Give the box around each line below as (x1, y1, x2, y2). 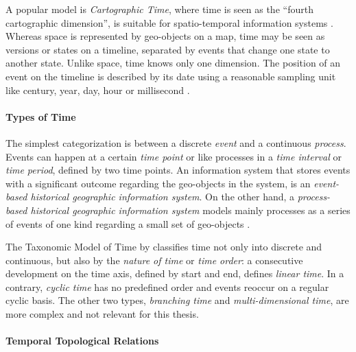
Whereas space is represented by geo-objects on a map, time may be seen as (5, 29, 325, 43)
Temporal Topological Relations (5, 333, 159, 348)
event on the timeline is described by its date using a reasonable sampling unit (5, 69, 336, 83)
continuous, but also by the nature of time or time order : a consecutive (5, 253, 303, 267)
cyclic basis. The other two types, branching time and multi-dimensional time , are (5, 293, 349, 307)
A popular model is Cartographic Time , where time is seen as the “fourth (5, 2, 313, 16)
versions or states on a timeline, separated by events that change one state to (5, 42, 330, 56)
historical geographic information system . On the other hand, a (30, 189, 295, 204)
